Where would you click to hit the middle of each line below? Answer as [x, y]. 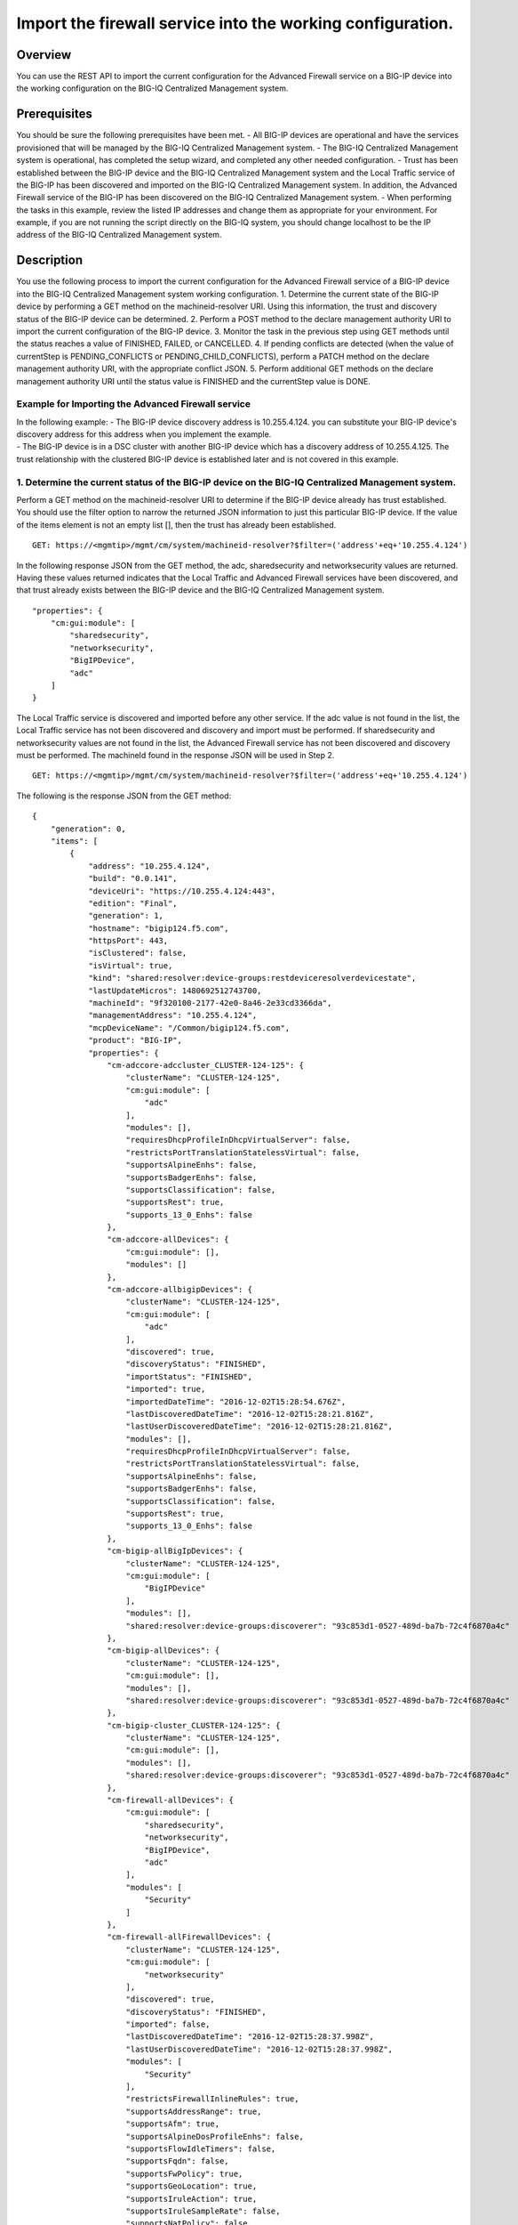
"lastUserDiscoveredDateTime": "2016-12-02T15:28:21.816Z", [259, 1427]
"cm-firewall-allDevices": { [171, 1800]
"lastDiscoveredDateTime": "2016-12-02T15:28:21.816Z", [250, 1414]
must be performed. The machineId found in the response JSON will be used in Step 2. [175, 755]
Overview [44, 55]
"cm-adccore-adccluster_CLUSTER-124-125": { [205, 1065]
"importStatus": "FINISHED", [189, 1376]
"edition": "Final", [133, 903]
